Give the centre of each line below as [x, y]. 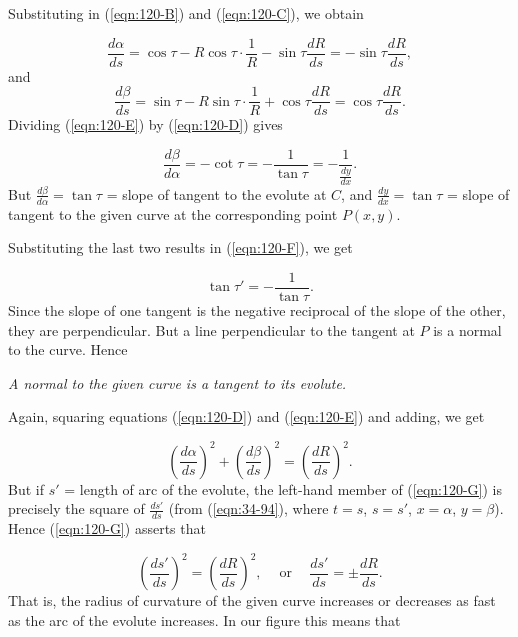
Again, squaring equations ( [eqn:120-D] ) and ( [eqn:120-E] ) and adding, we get [246, 416]
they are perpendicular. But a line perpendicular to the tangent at [211, 329]
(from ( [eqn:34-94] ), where [248, 508]
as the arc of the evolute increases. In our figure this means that [204, 619]
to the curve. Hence [68, 349]
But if [26, 488]
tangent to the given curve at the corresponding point [173, 213]
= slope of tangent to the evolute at [216, 193]
